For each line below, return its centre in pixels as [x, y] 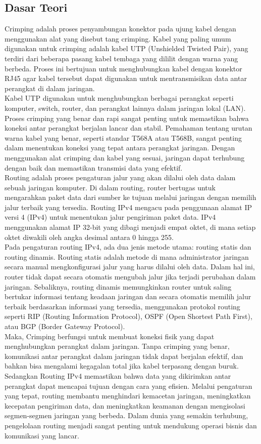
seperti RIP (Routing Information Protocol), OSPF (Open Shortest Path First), [128, 316]
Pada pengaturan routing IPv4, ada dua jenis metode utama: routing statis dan [128, 247]
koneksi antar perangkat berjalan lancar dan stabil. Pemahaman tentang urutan [128, 128]
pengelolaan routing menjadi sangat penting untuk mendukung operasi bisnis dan [131, 425]
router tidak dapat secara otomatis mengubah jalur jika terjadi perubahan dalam [130, 277]
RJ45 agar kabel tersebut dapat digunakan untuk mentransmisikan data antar [126, 78]
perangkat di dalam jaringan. [50, 88]
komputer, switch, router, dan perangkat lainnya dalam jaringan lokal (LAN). [125, 108]
